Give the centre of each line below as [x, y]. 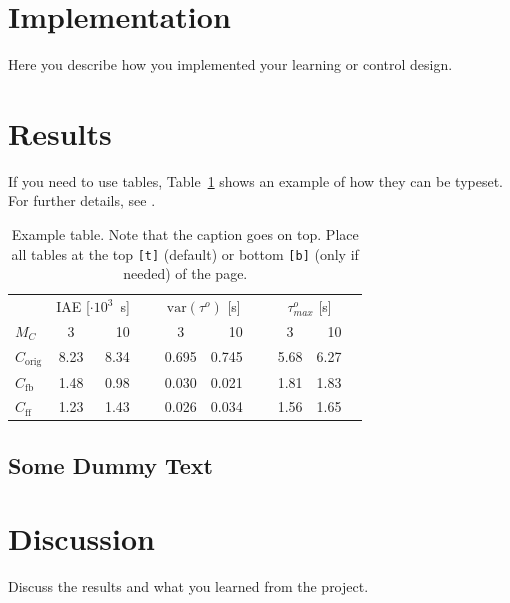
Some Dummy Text [111, 464]
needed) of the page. [185, 273]
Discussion [81, 538]
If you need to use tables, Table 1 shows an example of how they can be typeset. [255, 180]
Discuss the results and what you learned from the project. [188, 586]
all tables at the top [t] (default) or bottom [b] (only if [185, 253]
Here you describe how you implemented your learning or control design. [230, 64]
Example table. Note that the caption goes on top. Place [185, 234]
